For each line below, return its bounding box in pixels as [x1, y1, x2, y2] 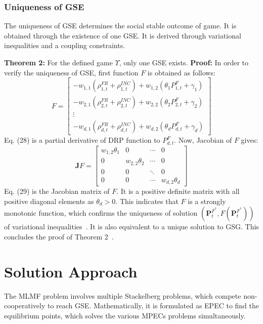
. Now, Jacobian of [174, 135, 232, 145]
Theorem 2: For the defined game [4, 57, 113, 67]
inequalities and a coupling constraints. [4, 40, 125, 51]
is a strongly [188, 195, 226, 206]
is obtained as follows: [147, 67, 215, 77]
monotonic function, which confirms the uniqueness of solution [4, 208, 198, 218]
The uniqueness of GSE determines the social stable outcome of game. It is [4, 20, 237, 31]
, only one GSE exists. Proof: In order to [119, 57, 249, 67]
